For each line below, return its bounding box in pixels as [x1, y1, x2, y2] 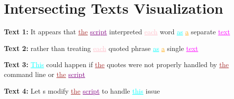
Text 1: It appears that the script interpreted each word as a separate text [4, 26, 230, 37]
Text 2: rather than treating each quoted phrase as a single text [4, 43, 198, 53]
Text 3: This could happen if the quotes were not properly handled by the [4, 59, 229, 70]
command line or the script [4, 69, 85, 79]
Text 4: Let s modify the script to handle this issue [4, 85, 160, 96]
